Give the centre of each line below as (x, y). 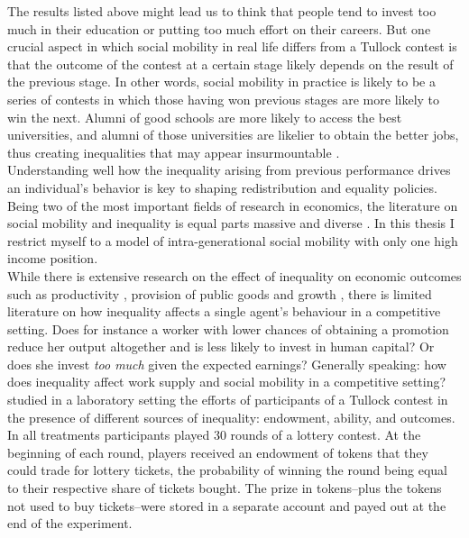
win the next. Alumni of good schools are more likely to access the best (205, 117)
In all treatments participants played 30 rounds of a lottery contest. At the (214, 435)
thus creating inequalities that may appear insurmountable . (174, 152)
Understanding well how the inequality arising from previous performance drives (229, 170)
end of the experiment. (70, 523)
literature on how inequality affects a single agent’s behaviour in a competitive (224, 311)
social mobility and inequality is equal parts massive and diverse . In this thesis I (231, 223)
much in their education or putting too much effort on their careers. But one (219, 28)
